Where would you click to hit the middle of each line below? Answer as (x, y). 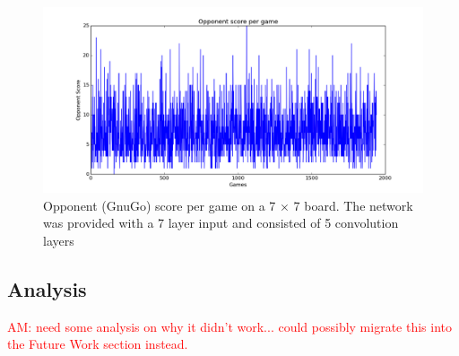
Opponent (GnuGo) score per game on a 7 (160, 205)
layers (59, 240)
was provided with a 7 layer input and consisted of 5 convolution (221, 223)
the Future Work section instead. (98, 344)
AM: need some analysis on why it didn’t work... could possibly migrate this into (230, 326)
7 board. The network (353, 205)
